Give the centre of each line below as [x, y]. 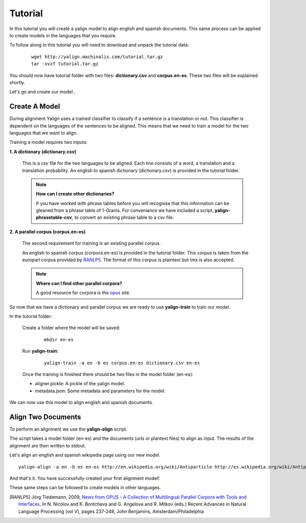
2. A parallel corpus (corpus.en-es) [48, 232]
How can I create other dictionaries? [75, 194]
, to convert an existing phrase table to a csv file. [123, 217]
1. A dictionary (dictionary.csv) [43, 152]
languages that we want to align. [44, 133]
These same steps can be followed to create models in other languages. [85, 488]
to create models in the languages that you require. [63, 35]
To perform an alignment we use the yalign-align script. [68, 429]
